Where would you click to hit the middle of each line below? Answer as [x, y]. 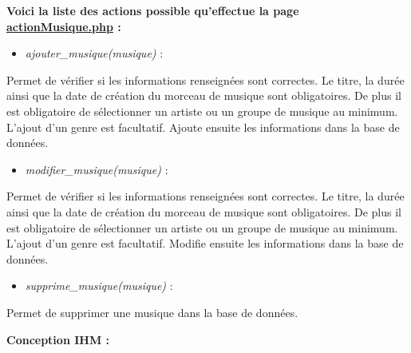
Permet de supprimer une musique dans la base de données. [152, 312]
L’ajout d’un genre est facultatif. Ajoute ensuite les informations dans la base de [203, 127]
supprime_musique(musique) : [99, 286]
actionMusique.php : [64, 26]
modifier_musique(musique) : [97, 169]
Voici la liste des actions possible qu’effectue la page [153, 10]
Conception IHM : [58, 339]
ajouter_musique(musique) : [94, 53]
